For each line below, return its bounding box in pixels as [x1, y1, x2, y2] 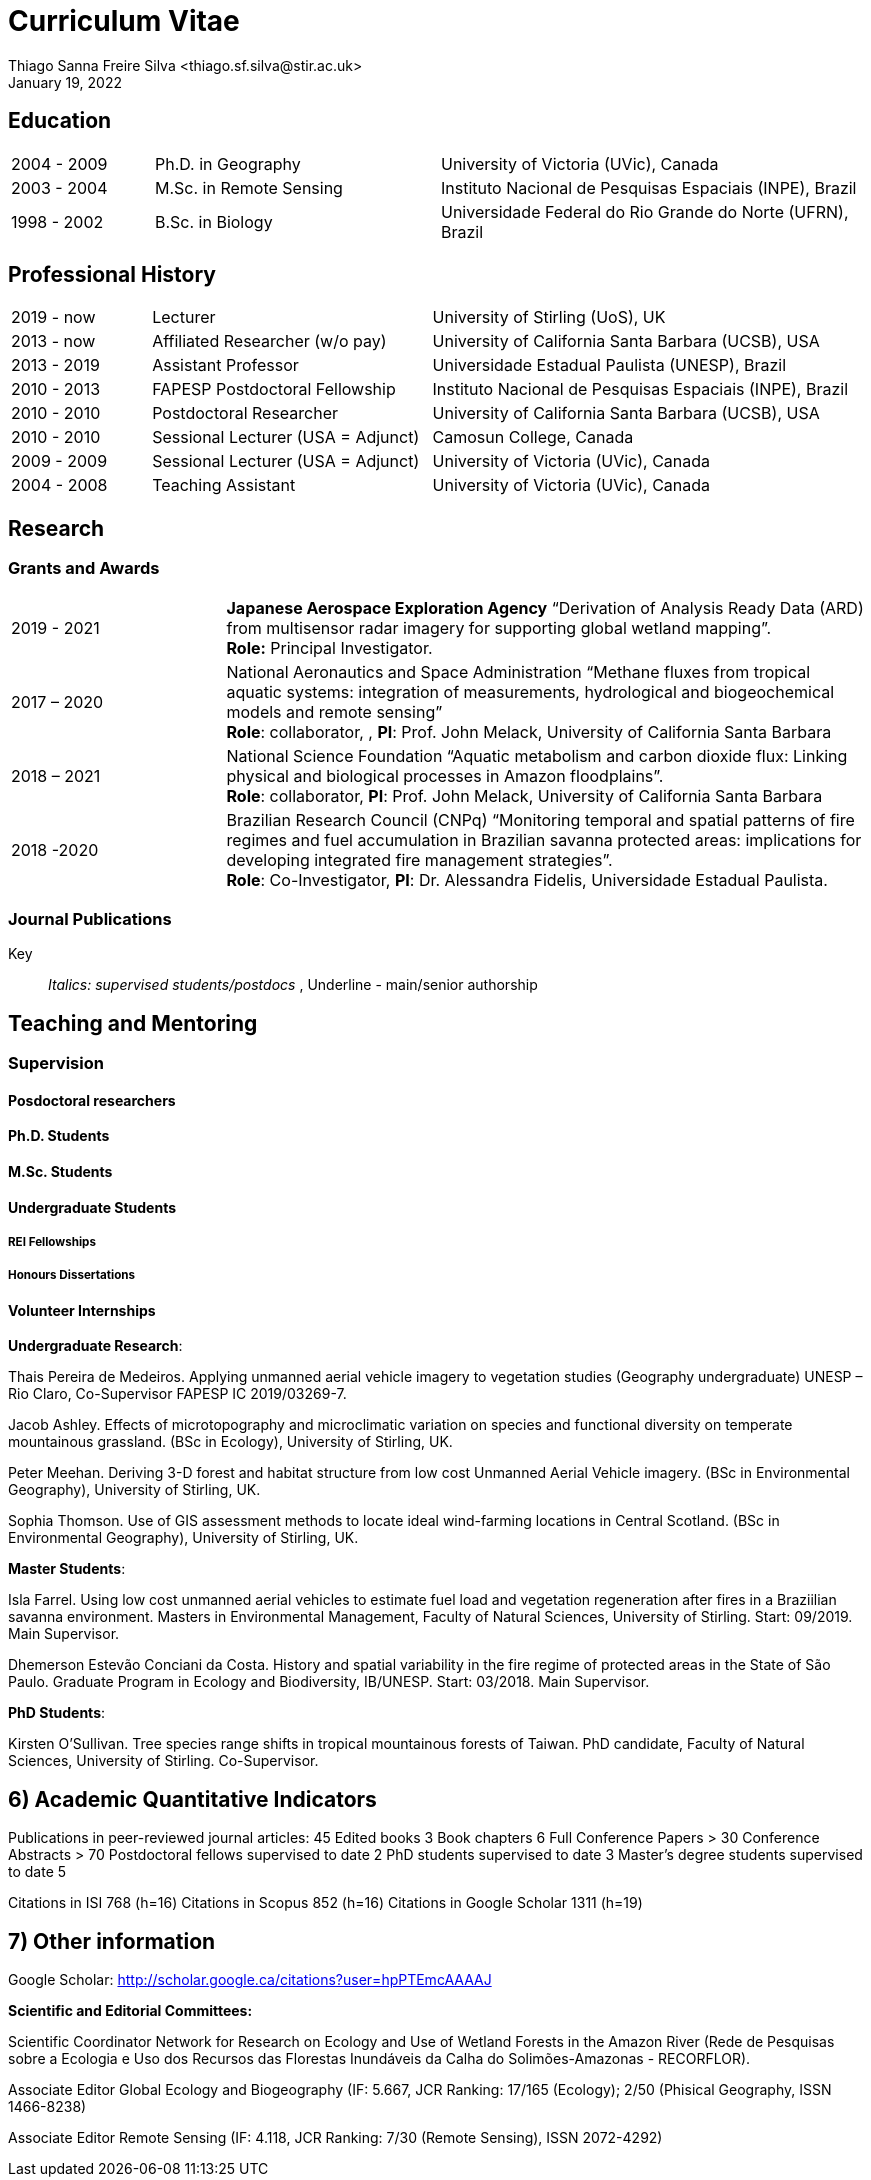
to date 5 [8, 1863, 67, 1881]
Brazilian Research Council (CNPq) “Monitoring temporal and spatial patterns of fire [226, 809, 855, 830]
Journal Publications [8, 909, 172, 930]
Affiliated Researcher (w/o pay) [152, 331, 387, 352]
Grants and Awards [8, 558, 160, 579]
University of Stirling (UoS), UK [432, 307, 666, 328]
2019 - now [11, 307, 96, 328]
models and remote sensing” [226, 701, 443, 722]
